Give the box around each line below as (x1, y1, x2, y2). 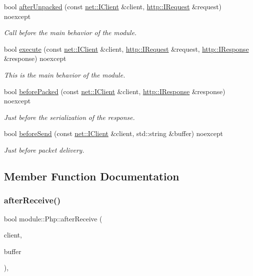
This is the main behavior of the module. (4, 69, 126, 79)
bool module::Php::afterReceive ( (4, 213, 103, 223)
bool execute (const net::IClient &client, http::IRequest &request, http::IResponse (4, 43, 249, 54)
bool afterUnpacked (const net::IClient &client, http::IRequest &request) (4, 1, 222, 11)
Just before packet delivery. (4, 144, 84, 155)
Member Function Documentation (4, 168, 180, 183)
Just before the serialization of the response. (4, 112, 135, 122)
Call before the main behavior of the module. (4, 27, 137, 38)
